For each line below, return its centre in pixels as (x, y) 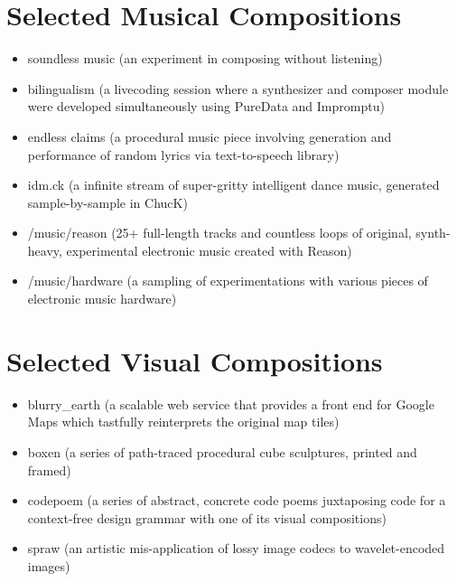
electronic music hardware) (102, 299)
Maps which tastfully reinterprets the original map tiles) (183, 422)
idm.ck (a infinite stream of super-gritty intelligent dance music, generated (233, 185)
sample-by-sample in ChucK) (107, 202)
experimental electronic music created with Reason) (209, 250)
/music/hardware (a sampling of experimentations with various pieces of (228, 281)
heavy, (45, 250)
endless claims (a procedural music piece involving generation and (210, 136)
